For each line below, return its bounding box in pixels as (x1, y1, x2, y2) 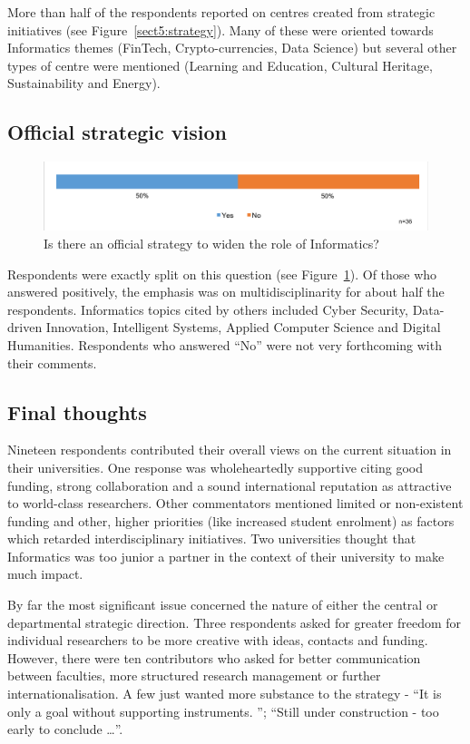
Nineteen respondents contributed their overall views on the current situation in (7, 440, 452, 459)
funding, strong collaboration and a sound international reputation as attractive (7, 475, 452, 494)
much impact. (7, 564, 83, 583)
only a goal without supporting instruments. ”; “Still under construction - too (7, 701, 439, 720)
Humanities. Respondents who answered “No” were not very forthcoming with (7, 335, 442, 354)
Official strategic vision (7, 118, 227, 146)
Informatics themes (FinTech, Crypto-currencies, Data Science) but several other (7, 38, 457, 57)
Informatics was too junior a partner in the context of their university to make (7, 546, 445, 565)
